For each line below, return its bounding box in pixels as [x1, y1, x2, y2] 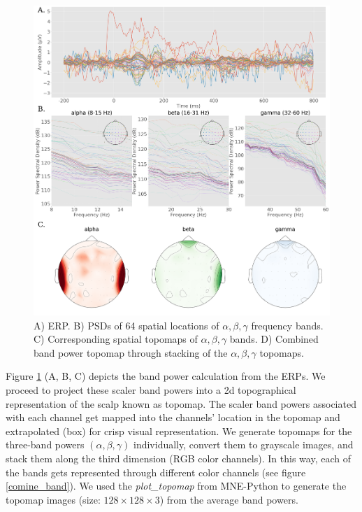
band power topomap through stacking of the [34, 345, 228, 360]
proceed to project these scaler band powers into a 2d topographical [6, 383, 296, 397]
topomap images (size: [6, 492, 101, 506]
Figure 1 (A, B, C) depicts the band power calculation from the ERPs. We [6, 369, 326, 383]
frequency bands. [251, 318, 324, 332]
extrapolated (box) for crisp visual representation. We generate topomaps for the [6, 423, 352, 438]
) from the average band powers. [159, 492, 298, 506]
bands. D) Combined [229, 332, 319, 346]
